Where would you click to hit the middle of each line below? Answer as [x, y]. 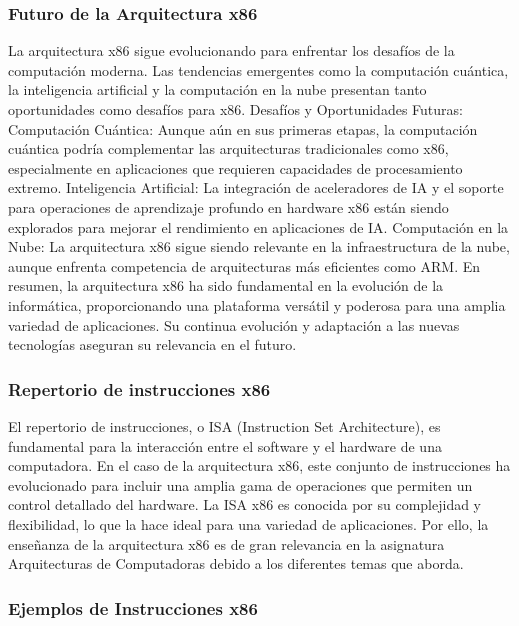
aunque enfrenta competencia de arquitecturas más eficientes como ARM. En [244, 265]
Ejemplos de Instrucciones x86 [133, 607]
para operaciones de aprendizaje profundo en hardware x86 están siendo [228, 206]
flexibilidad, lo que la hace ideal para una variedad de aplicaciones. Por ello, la [248, 523]
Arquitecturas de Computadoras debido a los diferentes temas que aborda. [236, 563]
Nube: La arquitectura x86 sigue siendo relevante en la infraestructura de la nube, [259, 246]
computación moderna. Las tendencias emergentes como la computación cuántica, [258, 69]
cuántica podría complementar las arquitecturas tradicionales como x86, [228, 148]
